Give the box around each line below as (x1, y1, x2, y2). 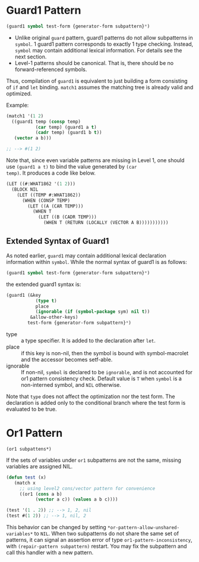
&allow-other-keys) (30, 314, 78, 321)
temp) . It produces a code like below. (6, 169, 96, 176)
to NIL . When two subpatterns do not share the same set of (34, 530, 179, 537)
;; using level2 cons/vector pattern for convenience (19, 485, 156, 492)
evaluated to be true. (6, 406, 57, 412)
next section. (14, 53, 47, 60)
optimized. (6, 90, 32, 97)
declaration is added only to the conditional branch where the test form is (6, 399, 186, 406)
